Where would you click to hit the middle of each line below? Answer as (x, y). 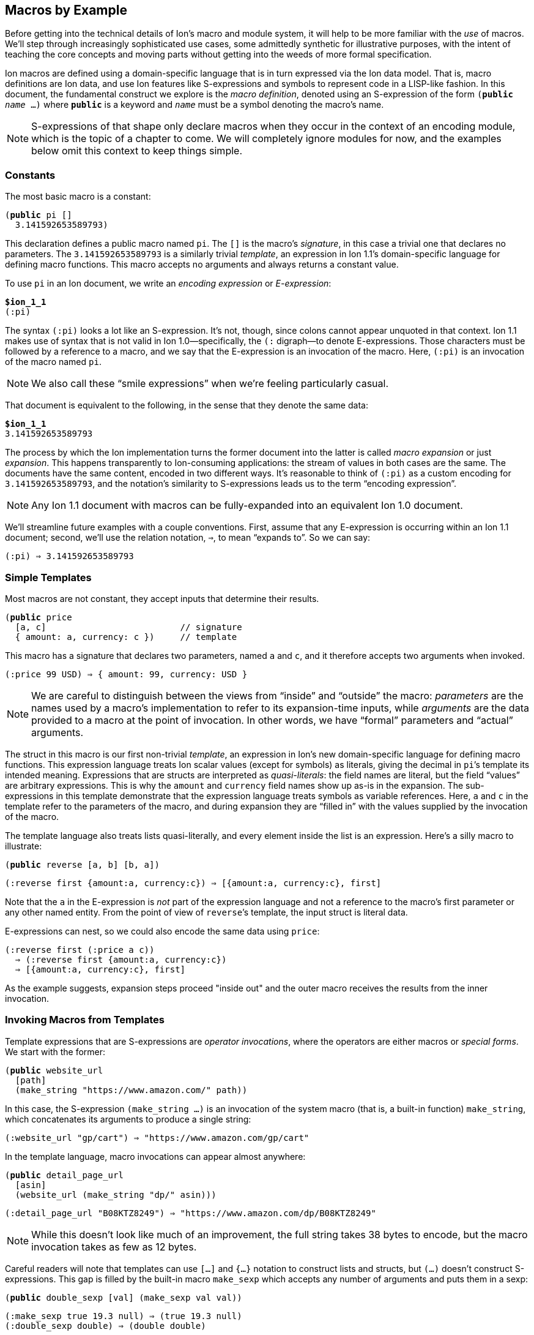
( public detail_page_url (64, 1175)
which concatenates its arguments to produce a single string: (128, 1119)
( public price (39, 617)
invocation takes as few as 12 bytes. (114, 1247)
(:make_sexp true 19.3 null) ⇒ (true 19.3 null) (124, 1316)
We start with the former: (55, 1051)
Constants (30, 175)
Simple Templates (48, 577)
